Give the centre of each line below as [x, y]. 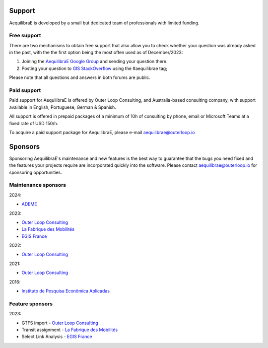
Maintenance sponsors [38, 185]
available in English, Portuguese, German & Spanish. [63, 107]
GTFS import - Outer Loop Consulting [60, 323]
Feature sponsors [31, 304]
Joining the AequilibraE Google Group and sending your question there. [95, 62]
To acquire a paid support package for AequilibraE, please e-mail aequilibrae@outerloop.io [102, 132]
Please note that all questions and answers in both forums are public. [80, 77]
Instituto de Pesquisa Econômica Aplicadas [66, 291]
